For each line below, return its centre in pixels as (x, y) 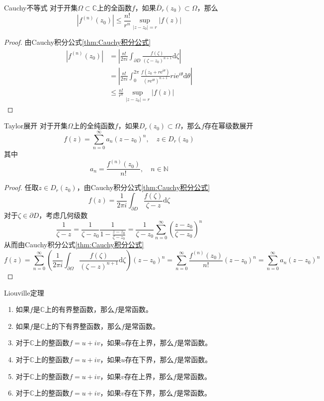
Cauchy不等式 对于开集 (41, 7)
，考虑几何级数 (63, 215)
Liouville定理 (24, 292)
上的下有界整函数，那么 (83, 326)
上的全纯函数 (94, 126)
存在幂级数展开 (229, 126)
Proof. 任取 (21, 187)
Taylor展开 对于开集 (36, 126)
